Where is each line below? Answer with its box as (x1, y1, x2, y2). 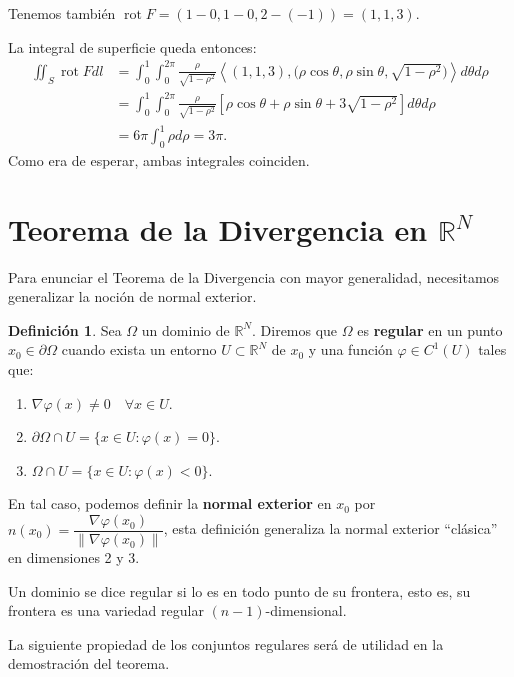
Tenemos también (8, 3, 116, 23)
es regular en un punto (357, 319, 503, 340)
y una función (308, 339, 393, 360)
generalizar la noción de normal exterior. (8, 286, 257, 307)
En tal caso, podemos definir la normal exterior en (8, 493, 332, 514)
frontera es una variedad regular (8, 600, 204, 621)
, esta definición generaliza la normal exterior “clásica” (163, 518, 498, 539)
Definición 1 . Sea (8, 319, 122, 340)
